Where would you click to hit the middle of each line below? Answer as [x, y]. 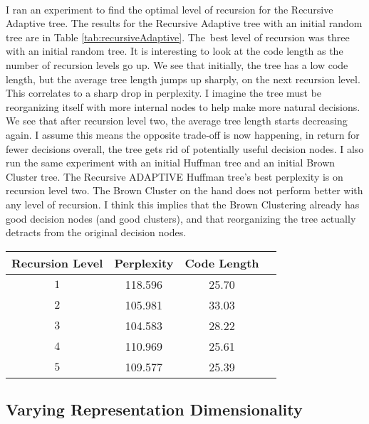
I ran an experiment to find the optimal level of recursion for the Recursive [170, 9]
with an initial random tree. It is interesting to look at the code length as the [175, 51]
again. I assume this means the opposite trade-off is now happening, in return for [183, 134]
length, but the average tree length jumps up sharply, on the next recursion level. [183, 79]
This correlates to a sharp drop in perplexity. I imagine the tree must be [164, 93]
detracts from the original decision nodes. [96, 232]
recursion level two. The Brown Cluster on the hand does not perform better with [184, 190]
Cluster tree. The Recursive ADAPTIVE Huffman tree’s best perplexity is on [175, 176]
